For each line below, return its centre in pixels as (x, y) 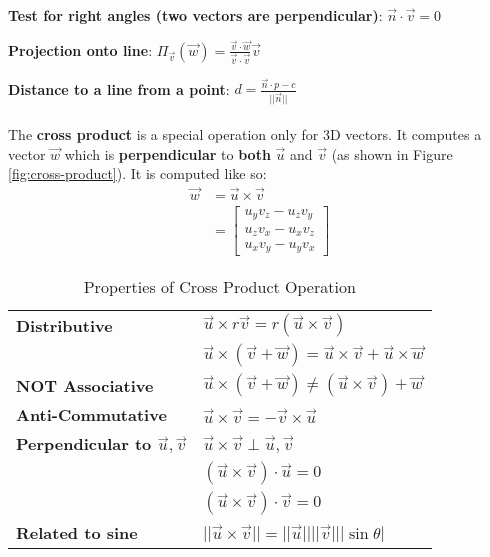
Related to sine (77, 533)
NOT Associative (85, 385)
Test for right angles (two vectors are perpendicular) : (195, 15)
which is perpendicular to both (167, 153)
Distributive (64, 325)
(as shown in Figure (392, 153)
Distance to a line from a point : (119, 88)
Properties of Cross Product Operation (219, 287)
